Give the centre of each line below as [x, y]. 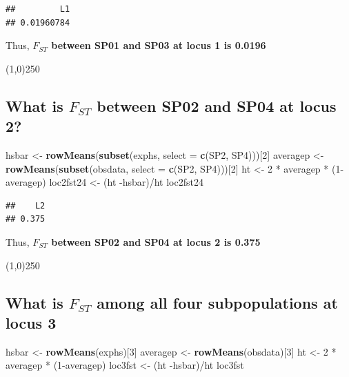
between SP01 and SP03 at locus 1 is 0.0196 [159, 45]
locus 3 [31, 322]
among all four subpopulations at [217, 302]
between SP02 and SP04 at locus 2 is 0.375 [156, 241]
